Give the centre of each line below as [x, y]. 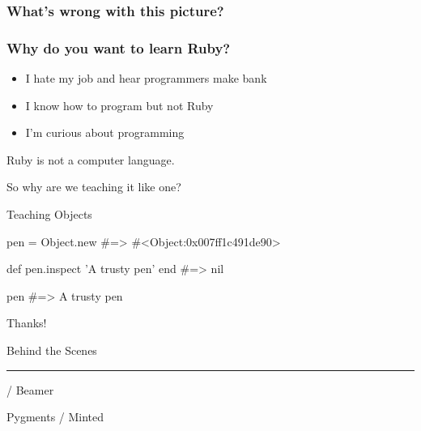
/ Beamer [30, 389]
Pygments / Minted [55, 417]
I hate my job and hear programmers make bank [146, 78]
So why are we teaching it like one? [94, 187]
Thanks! [27, 323]
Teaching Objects [49, 214]
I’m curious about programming [105, 132]
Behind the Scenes [52, 350]
